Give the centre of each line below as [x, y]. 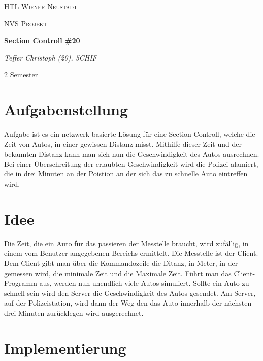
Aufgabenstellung [66, 110]
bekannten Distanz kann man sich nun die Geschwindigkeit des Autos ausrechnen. [132, 154]
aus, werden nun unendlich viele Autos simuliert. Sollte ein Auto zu [144, 283]
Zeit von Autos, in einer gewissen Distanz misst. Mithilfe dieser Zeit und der [123, 144]
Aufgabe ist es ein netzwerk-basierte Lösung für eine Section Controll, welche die [130, 134]
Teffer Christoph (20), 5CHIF [51, 57]
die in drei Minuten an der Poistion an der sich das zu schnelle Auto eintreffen [126, 174]
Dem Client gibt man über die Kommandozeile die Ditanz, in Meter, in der [121, 263]
